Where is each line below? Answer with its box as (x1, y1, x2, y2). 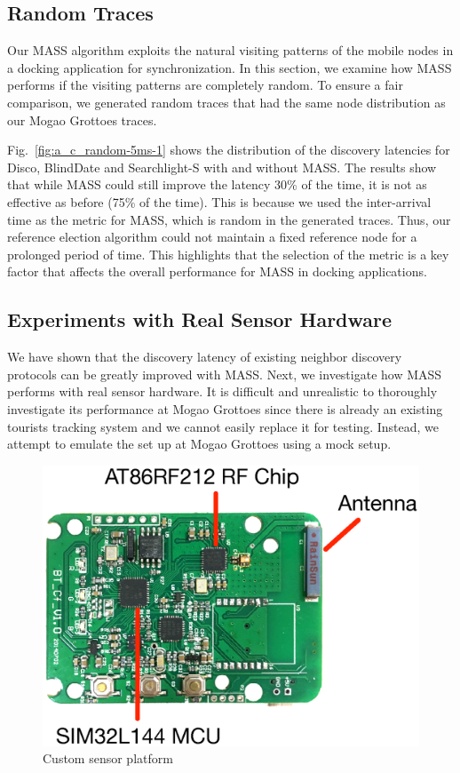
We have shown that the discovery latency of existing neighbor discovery (7, 347, 402, 366)
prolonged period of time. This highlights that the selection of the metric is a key (7, 244, 449, 263)
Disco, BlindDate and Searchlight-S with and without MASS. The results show (7, 157, 437, 176)
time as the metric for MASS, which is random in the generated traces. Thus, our (7, 210, 451, 228)
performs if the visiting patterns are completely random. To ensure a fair (7, 76, 403, 94)
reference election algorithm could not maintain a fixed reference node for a (7, 227, 417, 246)
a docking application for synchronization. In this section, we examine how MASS (7, 58, 452, 76)
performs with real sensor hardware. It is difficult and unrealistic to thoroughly (7, 382, 438, 401)
